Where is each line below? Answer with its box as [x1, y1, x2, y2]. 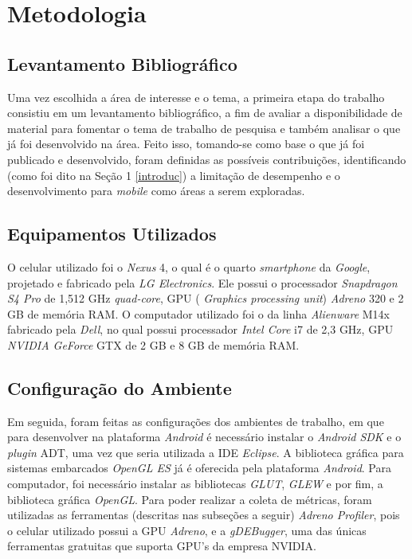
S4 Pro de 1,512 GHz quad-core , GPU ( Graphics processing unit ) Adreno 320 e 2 [7, 290, 404, 307]
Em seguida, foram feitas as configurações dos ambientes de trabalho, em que [7, 412, 384, 429]
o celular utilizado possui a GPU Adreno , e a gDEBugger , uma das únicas [7, 522, 367, 538]
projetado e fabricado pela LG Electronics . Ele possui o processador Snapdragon [7, 274, 398, 291]
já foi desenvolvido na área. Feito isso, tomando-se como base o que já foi [7, 135, 365, 152]
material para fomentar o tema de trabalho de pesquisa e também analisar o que [7, 119, 401, 136]
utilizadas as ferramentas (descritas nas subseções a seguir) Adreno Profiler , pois [7, 506, 400, 523]
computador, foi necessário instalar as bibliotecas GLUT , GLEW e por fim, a [7, 475, 383, 492]
